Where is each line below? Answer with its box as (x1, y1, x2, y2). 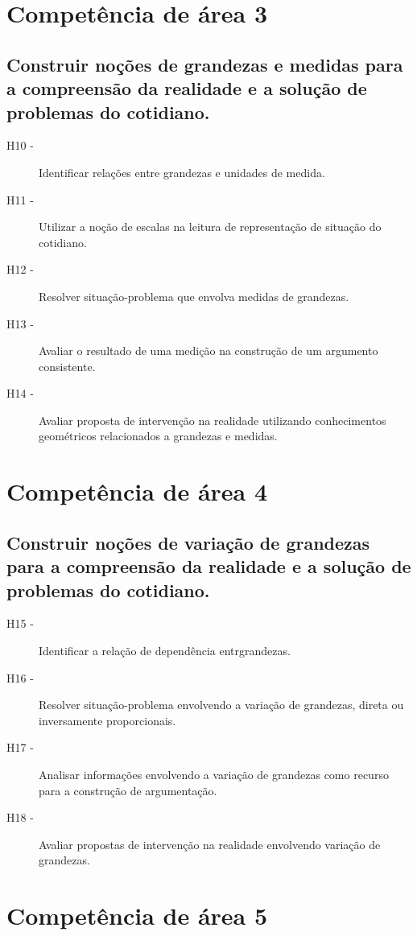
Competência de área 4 (6, 475, 268, 508)
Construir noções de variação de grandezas (6, 530, 370, 555)
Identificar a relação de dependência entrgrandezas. (39, 642, 291, 659)
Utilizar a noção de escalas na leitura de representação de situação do (39, 218, 382, 235)
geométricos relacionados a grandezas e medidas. (39, 427, 278, 444)
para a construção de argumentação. (39, 781, 217, 798)
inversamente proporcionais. (39, 711, 176, 728)
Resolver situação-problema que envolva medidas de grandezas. (39, 287, 349, 304)
